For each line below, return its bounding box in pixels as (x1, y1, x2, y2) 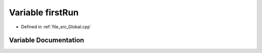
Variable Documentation (9, 36, 84, 44)
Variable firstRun (9, 7, 79, 18)
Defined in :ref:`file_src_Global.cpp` (21, 24, 92, 30)
